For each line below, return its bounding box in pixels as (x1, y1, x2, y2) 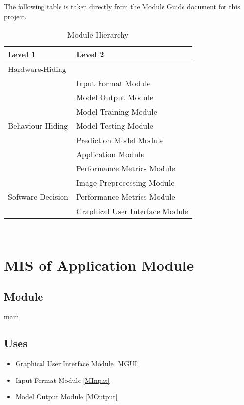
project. (4, 11, 27, 21)
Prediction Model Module (76, 134, 163, 146)
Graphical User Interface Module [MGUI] (15, 358, 139, 369)
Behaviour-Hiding (8, 120, 68, 132)
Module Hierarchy (67, 29, 129, 41)
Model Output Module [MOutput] (15, 391, 118, 402)
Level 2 (76, 48, 104, 60)
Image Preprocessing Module (76, 177, 175, 189)
